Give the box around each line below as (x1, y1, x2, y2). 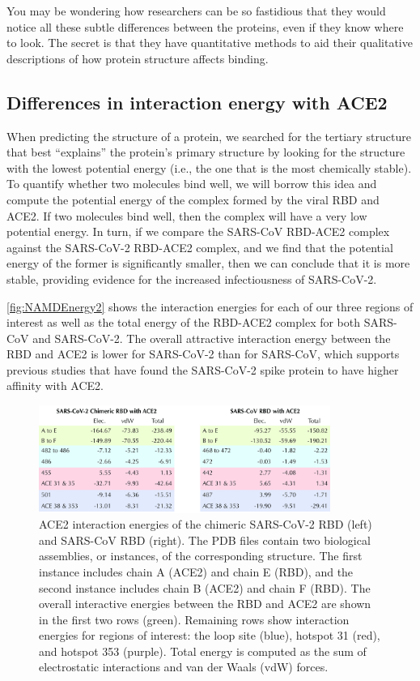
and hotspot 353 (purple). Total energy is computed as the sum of (39, 642, 367, 659)
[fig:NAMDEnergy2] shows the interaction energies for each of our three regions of (6, 298, 414, 315)
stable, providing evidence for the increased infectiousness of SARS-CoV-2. (6, 270, 377, 287)
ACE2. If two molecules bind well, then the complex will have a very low (6, 207, 367, 224)
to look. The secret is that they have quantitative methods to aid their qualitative (6, 34, 413, 51)
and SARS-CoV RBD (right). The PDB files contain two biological (39, 531, 371, 548)
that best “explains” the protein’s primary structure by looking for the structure (6, 143, 405, 161)
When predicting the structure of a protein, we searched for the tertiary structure (6, 127, 411, 144)
